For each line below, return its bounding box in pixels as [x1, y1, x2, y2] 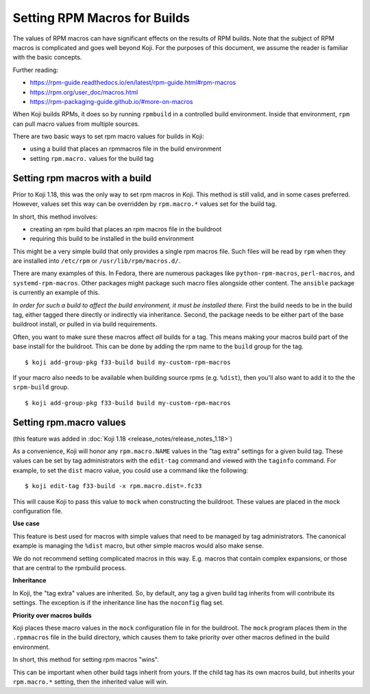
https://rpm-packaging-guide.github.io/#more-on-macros [29, 97, 193, 105]
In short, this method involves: [12, 212, 98, 220]
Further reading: [12, 66, 58, 74]
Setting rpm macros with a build [12, 172, 152, 184]
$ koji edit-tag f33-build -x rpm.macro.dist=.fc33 [25, 483, 202, 490]
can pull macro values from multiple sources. [12, 120, 140, 128]
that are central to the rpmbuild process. [12, 563, 127, 571]
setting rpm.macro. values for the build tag [29, 154, 154, 162]
